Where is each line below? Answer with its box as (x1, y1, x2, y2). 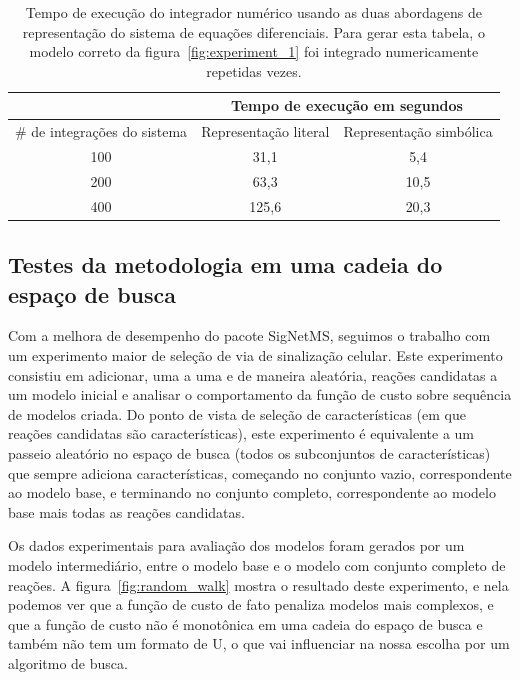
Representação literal (201, 121, 330, 142)
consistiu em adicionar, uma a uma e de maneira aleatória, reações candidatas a (8, 364, 498, 385)
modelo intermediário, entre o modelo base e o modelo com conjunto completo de (8, 554, 506, 575)
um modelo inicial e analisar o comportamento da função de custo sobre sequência (8, 384, 512, 405)
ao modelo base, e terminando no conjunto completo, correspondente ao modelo (8, 482, 496, 503)
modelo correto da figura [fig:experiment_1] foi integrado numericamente (29, 41, 479, 62)
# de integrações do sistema (15, 121, 188, 142)
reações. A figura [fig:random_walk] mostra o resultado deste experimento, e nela (8, 574, 509, 595)
